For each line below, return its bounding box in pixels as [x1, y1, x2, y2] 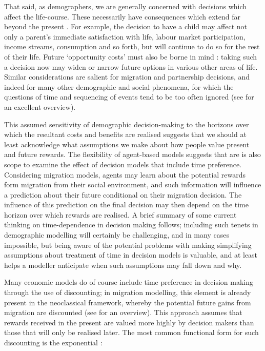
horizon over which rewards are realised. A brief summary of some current [4, 209, 237, 220]
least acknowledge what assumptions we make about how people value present [4, 139, 250, 149]
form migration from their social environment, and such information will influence [4, 179, 261, 190]
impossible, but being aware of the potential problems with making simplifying [4, 239, 252, 250]
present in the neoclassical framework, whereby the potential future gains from [4, 297, 251, 307]
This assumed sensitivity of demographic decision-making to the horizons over [4, 119, 249, 129]
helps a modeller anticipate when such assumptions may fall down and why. [4, 259, 242, 270]
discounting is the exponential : [4, 337, 103, 347]
